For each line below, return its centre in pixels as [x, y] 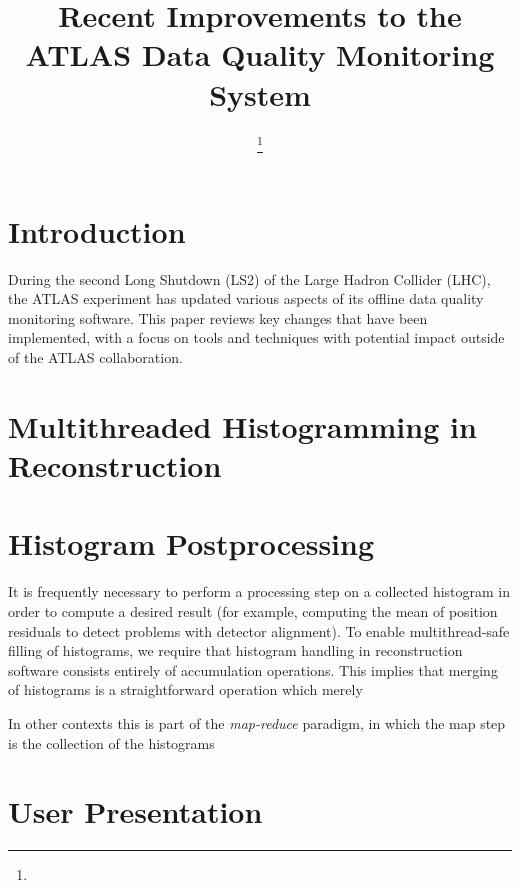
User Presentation [135, 811]
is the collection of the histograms [111, 742]
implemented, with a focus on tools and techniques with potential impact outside [256, 337]
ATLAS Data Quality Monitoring [260, 54]
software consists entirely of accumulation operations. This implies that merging [253, 669]
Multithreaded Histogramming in [242, 425]
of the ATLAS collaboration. [95, 357]
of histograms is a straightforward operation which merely [185, 689]
